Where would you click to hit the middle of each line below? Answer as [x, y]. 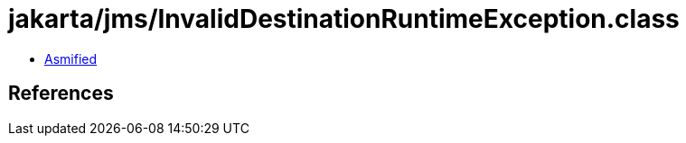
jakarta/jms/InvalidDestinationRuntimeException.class [344, 19]
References [61, 94]
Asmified [71, 58]
